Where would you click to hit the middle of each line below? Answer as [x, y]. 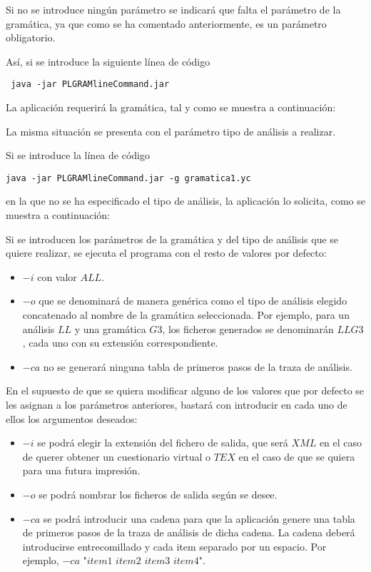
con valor [57, 276]
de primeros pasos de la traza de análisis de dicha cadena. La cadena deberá [189, 532]
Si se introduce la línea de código [78, 155]
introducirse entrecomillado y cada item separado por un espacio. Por [174, 546]
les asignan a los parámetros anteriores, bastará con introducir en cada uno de [177, 404]
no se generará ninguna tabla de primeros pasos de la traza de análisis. [198, 366]
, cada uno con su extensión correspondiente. [120, 343]
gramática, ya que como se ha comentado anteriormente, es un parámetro [166, 23]
